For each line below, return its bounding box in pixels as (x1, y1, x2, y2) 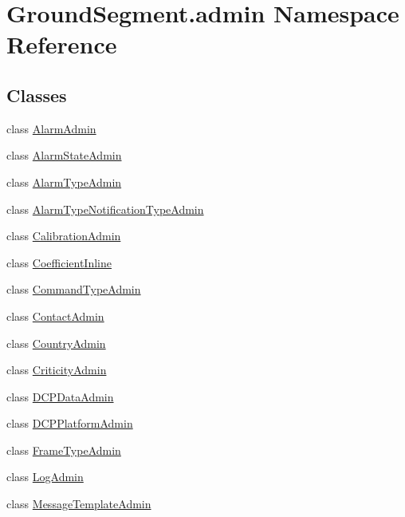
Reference (6, 28, 117, 61)
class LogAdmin (6, 468, 84, 485)
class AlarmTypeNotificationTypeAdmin (6, 200, 204, 217)
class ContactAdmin (6, 307, 104, 324)
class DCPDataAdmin (6, 388, 114, 405)
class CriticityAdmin (6, 361, 107, 378)
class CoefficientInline (6, 254, 112, 270)
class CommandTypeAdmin (6, 281, 141, 298)
